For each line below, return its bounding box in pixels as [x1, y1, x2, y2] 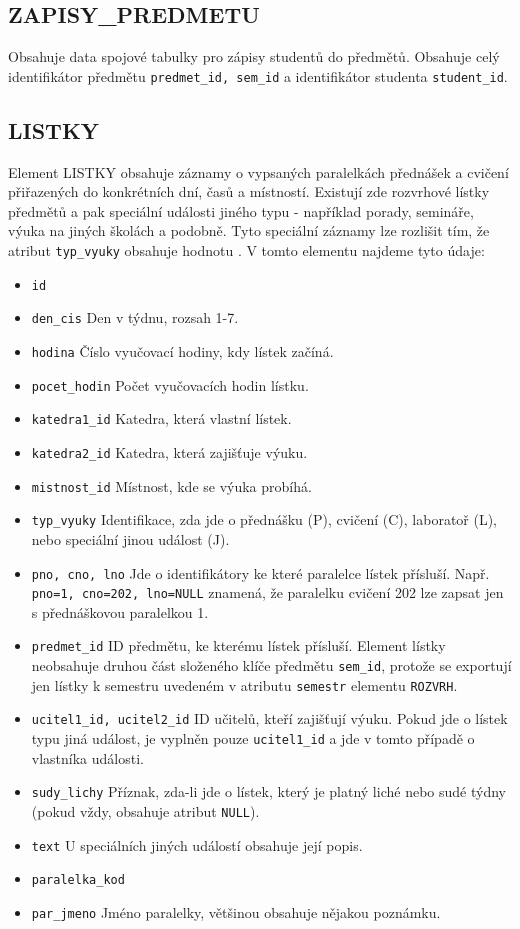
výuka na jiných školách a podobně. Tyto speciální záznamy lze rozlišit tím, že [8, 220, 490, 241]
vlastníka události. [31, 747, 144, 768]
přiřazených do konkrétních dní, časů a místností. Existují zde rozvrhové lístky [8, 181, 490, 202]
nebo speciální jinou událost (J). [31, 528, 230, 549]
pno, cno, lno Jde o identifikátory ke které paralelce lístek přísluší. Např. [31, 562, 490, 583]
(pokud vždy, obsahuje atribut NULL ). [31, 800, 260, 821]
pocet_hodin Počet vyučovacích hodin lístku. [31, 374, 309, 395]
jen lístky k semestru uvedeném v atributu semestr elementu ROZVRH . [31, 674, 458, 695]
